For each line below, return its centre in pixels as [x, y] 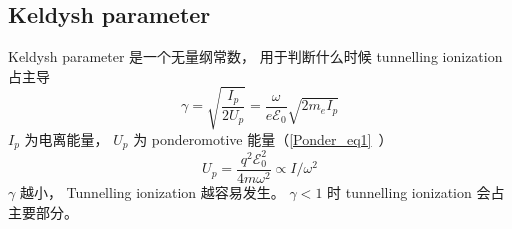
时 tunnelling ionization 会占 [416, 191]
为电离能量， [66, 138]
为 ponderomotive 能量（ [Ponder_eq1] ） [263, 138]
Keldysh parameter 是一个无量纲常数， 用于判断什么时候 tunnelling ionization [255, 56]
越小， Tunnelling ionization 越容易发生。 [152, 191]
